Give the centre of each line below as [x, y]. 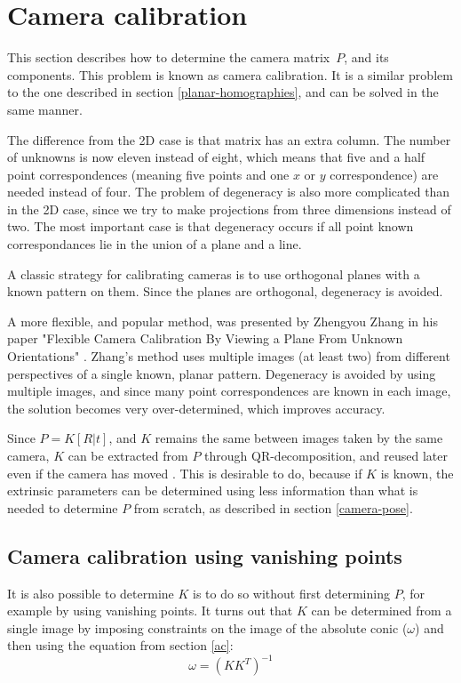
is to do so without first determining [291, 593]
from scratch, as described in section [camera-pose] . [273, 507]
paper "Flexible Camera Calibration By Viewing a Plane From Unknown [205, 338]
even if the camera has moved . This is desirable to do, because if [185, 473]
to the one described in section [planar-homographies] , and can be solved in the [223, 92]
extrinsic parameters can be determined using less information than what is [213, 490]
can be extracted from [128, 455]
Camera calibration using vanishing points [205, 555]
